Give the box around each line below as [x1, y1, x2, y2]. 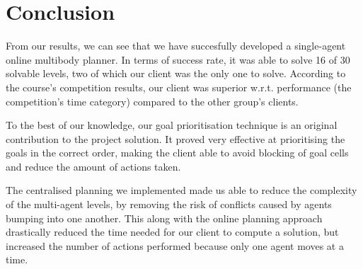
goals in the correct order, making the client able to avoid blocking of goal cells [6, 145, 349, 160]
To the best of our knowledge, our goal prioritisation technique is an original [6, 118, 338, 132]
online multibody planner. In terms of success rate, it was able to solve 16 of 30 [6, 52, 350, 67]
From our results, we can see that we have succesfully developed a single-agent [6, 38, 346, 53]
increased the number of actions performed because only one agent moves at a [6, 238, 344, 253]
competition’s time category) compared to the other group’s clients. [6, 93, 299, 108]
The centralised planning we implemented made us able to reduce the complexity [6, 183, 357, 198]
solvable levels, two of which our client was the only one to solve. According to [6, 66, 346, 81]
